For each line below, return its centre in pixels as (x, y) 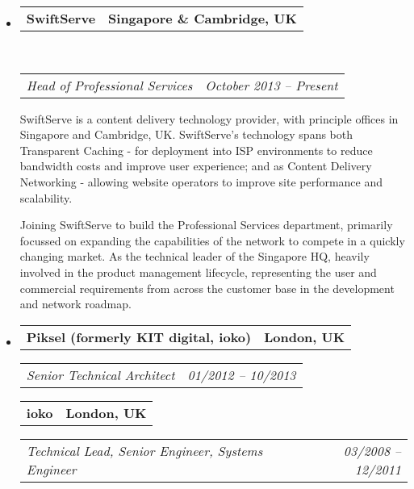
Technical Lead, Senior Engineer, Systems (144, 450)
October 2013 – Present (272, 85)
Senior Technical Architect (100, 374)
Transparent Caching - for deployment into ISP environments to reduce (196, 150)
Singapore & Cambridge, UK (203, 18)
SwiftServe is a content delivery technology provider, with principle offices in (209, 118)
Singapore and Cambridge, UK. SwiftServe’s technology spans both (186, 134)
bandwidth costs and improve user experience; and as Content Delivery (196, 166)
